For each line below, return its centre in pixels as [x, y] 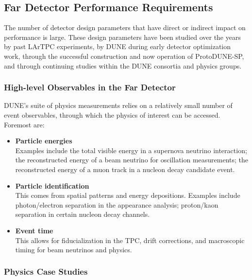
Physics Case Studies [46, 271]
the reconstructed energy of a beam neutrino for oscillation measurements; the [132, 160]
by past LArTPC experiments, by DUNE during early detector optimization [118, 46]
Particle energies [44, 141]
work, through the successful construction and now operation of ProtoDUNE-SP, [124, 56]
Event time [34, 230]
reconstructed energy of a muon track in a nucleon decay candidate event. [125, 169]
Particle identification [52, 185]
